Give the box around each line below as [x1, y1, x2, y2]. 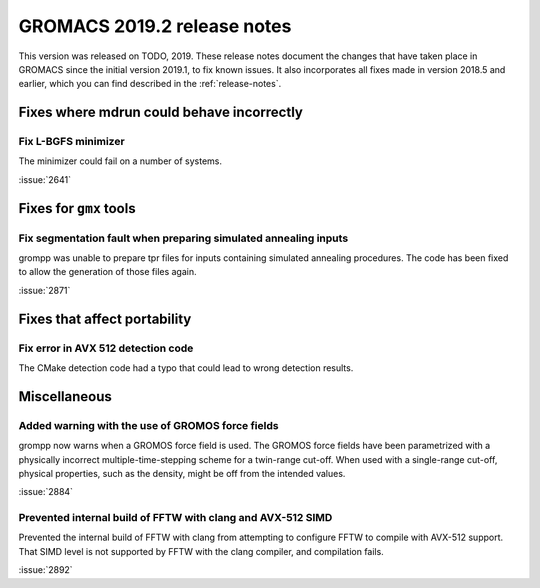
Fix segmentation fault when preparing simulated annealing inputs [18, 231, 349, 245]
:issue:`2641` [18, 173, 72, 185]
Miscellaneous [18, 388, 112, 405]
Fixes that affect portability [18, 310, 192, 327]
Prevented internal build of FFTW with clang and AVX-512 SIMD [18, 511, 333, 525]
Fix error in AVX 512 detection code [18, 341, 194, 355]
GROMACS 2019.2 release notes [18, 15, 292, 37]
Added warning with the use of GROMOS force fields [18, 418, 279, 432]
